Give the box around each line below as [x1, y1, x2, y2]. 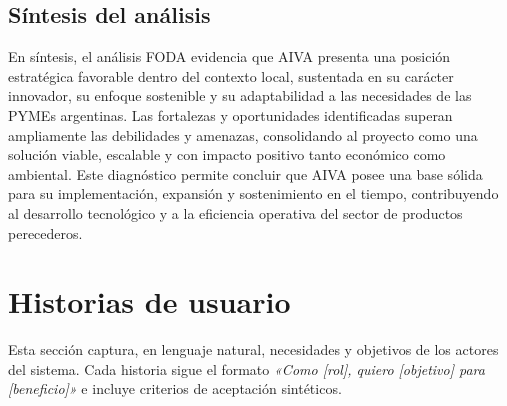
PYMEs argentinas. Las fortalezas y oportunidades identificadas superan [8, 104, 453, 125]
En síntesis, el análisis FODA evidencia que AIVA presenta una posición [8, 46, 451, 67]
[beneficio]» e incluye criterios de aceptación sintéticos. [8, 378, 342, 399]
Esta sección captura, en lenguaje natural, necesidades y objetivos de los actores [8, 339, 499, 360]
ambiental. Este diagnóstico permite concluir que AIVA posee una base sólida [8, 163, 483, 184]
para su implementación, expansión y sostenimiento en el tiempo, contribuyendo [8, 183, 499, 204]
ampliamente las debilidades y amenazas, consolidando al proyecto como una [8, 124, 478, 145]
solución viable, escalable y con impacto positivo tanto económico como [8, 144, 446, 165]
